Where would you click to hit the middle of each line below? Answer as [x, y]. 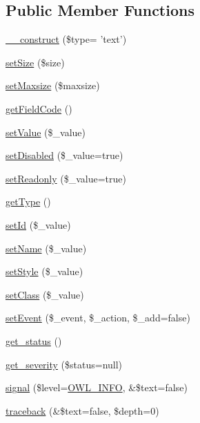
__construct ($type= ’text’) [66, 39]
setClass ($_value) [45, 294]
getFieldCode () [39, 108]
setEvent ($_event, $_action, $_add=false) [98, 318]
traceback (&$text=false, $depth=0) [82, 410]
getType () [28, 201]
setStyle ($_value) [44, 271]
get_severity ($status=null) [64, 364]
